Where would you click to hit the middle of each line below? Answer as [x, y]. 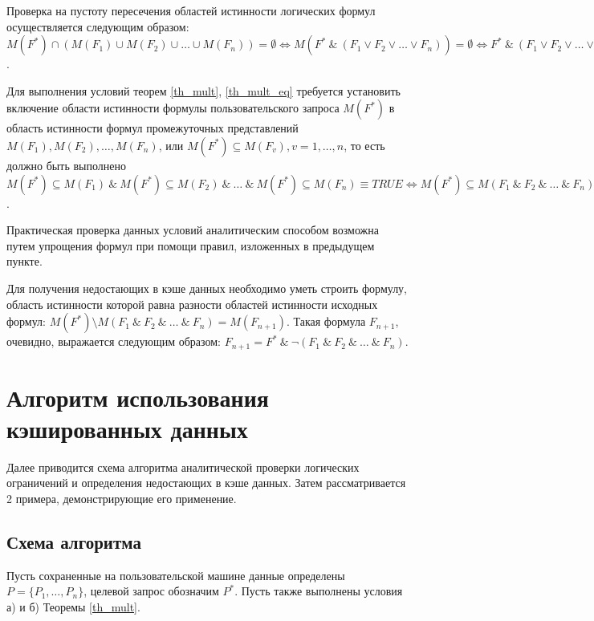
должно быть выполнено [66, 165]
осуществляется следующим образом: [98, 26]
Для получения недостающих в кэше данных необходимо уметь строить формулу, [207, 288]
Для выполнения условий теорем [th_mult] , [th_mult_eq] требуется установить [203, 90]
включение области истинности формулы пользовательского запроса [173, 108]
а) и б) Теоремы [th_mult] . [73, 607]
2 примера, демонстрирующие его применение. [122, 499]
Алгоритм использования [138, 397]
